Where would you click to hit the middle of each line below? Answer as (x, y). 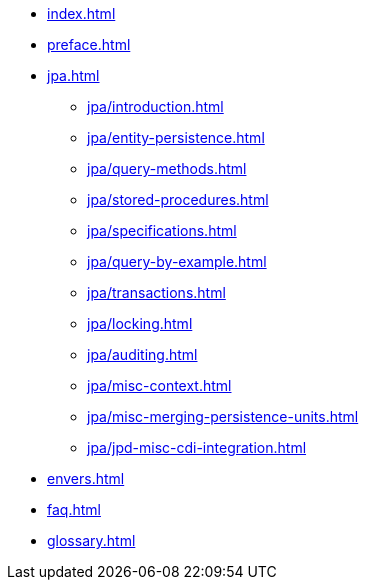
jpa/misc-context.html (159, 385)
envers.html (86, 478)
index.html (81, 13)
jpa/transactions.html (156, 292)
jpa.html (73, 75)
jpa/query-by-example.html (177, 261)
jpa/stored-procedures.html (178, 199)
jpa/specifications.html (162, 230)
